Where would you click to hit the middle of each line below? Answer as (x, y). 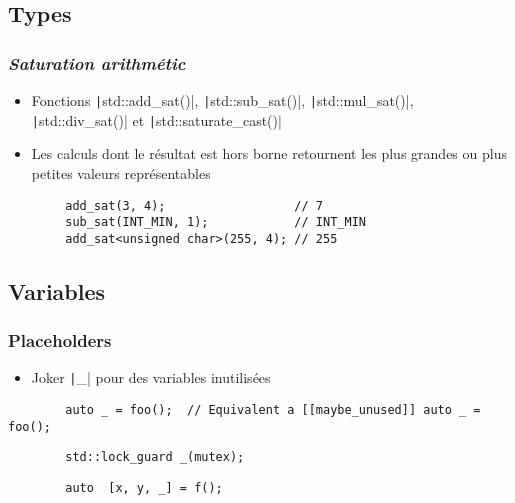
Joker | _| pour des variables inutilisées (151, 377)
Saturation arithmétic (97, 62)
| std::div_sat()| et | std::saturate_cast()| (156, 119)
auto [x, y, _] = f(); (144, 488)
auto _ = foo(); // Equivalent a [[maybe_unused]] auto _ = (273, 410)
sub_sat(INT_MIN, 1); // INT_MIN (215, 222)
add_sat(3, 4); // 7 (194, 205)
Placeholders (60, 340)
